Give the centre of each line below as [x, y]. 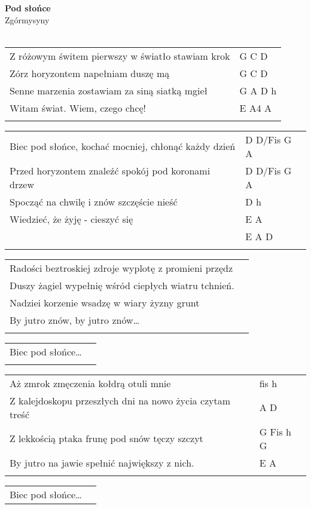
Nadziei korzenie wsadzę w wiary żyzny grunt [105, 302]
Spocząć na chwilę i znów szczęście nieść [94, 201]
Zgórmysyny [27, 19]
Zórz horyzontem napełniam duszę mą [90, 73]
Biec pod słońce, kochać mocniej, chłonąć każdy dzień [123, 146]
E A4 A [256, 108]
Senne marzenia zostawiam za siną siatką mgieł [109, 90]
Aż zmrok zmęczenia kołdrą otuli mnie [90, 383]
